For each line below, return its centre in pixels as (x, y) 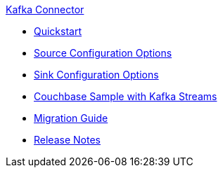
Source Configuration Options (103, 53)
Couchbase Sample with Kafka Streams (126, 96)
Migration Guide (71, 118)
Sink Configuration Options (96, 75)
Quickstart (58, 31)
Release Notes (67, 140)
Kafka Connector (45, 9)
